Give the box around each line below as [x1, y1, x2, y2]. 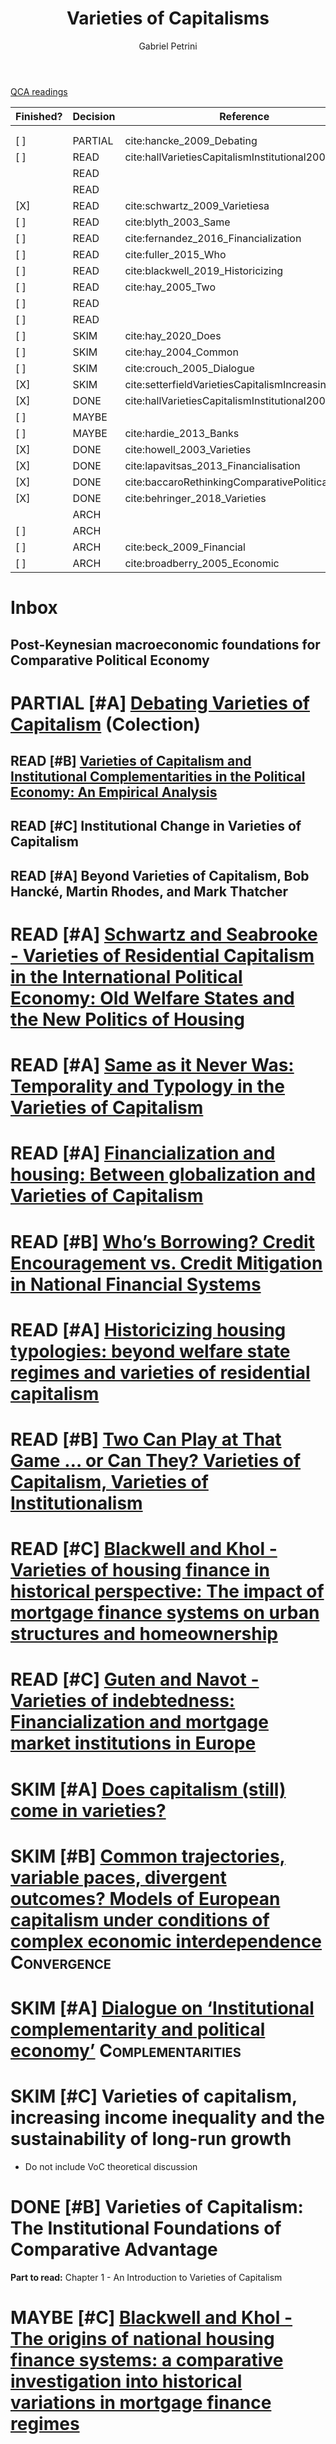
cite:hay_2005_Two [124, 280, 216, 294]
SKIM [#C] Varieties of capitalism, [10, 2085, 298, 2108]
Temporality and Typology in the [10, 1075, 285, 1098]
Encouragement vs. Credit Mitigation [10, 1252, 323, 1274]
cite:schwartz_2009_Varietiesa [124, 198, 270, 212]
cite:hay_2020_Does [124, 328, 222, 342]
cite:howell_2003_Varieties [124, 442, 252, 456]
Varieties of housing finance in [10, 1559, 271, 1582]
